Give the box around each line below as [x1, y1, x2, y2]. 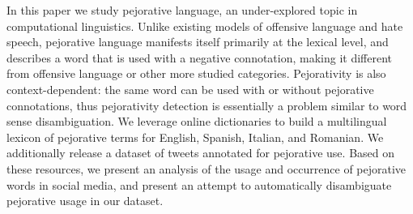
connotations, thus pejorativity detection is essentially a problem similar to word [6, 96, 407, 113]
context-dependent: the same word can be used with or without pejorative [6, 80, 374, 97]
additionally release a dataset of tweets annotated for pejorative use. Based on [6, 144, 395, 161]
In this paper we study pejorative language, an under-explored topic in [6, 2, 358, 18]
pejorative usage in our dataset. [6, 192, 164, 209]
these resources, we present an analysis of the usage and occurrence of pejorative [6, 160, 407, 177]
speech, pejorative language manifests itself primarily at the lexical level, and [6, 33, 389, 50]
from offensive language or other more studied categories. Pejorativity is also [6, 65, 386, 82]
